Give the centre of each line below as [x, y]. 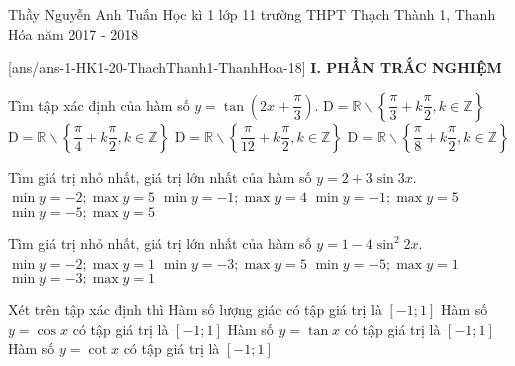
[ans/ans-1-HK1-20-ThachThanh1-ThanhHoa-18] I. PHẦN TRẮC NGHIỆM [255, 67]
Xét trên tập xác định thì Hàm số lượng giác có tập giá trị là [195, 309]
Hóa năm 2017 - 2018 [73, 33]
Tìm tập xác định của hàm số [99, 104]
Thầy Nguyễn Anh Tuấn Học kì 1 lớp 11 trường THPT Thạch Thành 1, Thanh [252, 14]
